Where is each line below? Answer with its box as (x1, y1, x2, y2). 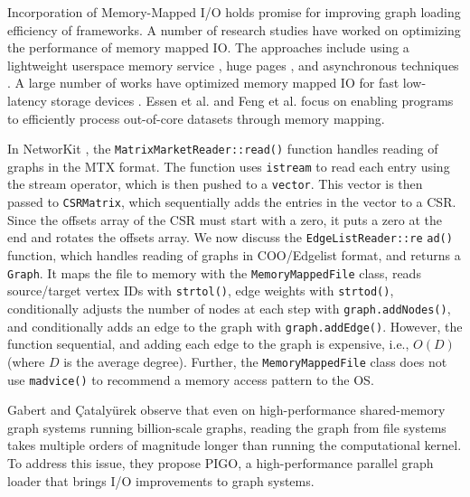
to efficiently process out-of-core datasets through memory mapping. (7, 108, 385, 127)
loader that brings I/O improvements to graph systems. (7, 471, 315, 490)
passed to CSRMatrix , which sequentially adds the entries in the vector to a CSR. (7, 192, 456, 211)
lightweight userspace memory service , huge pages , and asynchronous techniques (7, 55, 459, 74)
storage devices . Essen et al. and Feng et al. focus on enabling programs (51, 90, 454, 109)
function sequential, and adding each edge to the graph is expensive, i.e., (7, 334, 409, 353)
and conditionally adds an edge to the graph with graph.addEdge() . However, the (7, 316, 463, 335)
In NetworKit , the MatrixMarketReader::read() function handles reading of (7, 139, 438, 158)
